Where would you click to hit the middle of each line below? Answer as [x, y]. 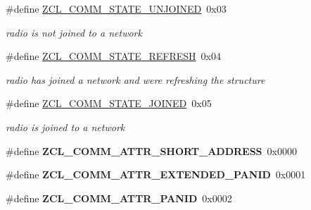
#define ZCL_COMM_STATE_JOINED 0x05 [109, 103]
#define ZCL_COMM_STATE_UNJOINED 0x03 [116, 8]
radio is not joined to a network [74, 32]
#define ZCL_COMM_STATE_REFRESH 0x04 [113, 56]
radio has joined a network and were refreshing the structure [135, 79]
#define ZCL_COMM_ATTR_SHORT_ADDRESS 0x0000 [151, 150]
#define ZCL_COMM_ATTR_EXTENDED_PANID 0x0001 [156, 174]
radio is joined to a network [65, 126]
